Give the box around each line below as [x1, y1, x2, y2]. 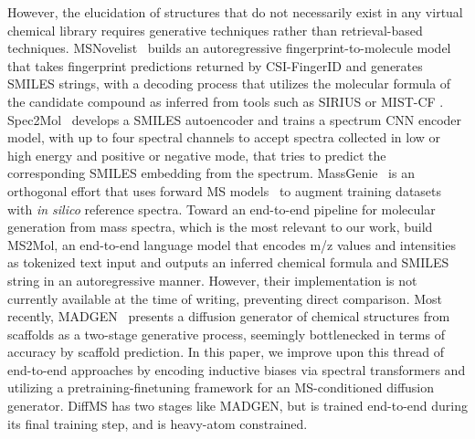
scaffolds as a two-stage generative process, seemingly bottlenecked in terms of [7, 324, 445, 343]
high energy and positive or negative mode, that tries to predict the [7, 145, 386, 164]
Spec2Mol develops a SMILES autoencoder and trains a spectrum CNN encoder [7, 110, 462, 129]
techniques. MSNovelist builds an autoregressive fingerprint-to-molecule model [7, 38, 451, 57]
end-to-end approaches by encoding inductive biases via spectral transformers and [7, 360, 466, 379]
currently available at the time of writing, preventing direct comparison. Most [7, 288, 443, 308]
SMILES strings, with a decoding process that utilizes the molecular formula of [7, 74, 451, 93]
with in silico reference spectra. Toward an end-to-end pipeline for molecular [7, 199, 436, 218]
